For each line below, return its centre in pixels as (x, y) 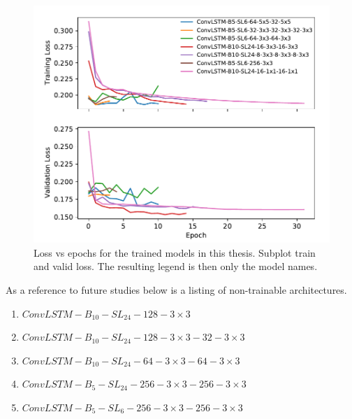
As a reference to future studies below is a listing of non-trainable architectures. (176, 290)
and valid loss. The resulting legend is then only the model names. (176, 266)
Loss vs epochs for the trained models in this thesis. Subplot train (175, 252)
